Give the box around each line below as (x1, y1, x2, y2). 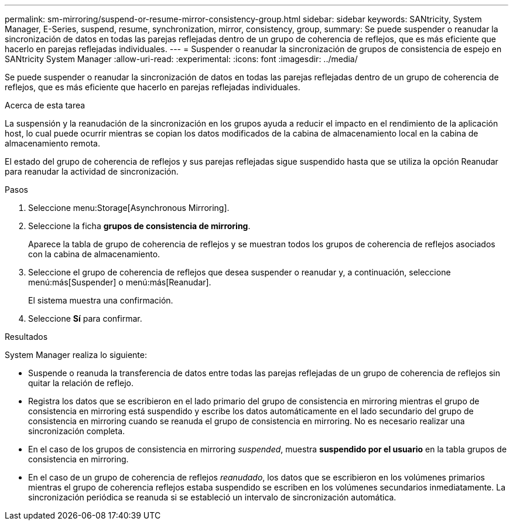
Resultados (5, 332, 48, 342)
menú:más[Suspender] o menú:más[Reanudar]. (28, 277, 211, 287)
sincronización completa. (28, 426, 125, 436)
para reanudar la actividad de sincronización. (5, 166, 179, 176)
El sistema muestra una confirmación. (28, 295, 173, 305)
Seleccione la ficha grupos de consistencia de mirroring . (28, 221, 251, 231)
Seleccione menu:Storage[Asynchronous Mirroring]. (28, 203, 230, 213)
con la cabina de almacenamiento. (28, 249, 160, 259)
